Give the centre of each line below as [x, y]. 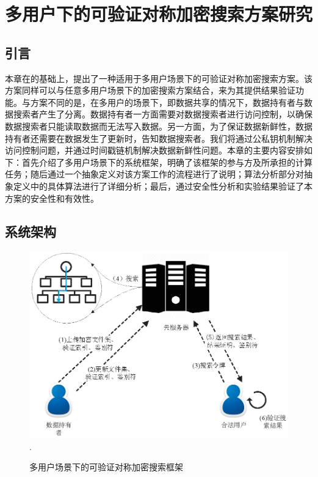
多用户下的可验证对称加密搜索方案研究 [159, 14]
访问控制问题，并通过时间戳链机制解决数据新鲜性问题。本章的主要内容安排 [154, 150]
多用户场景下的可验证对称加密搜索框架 [106, 467]
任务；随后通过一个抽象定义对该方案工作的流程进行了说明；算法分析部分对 [154, 174]
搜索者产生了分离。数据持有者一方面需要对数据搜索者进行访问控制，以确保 [163, 114]
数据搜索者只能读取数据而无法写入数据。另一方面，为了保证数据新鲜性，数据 [159, 126]
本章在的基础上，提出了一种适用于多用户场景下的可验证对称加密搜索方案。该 [159, 78]
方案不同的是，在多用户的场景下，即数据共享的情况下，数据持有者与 [167, 102]
